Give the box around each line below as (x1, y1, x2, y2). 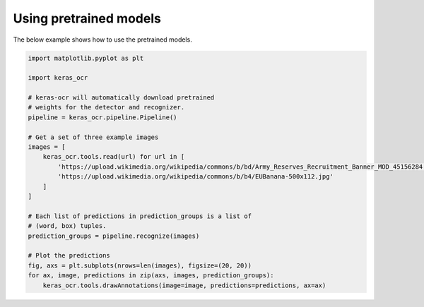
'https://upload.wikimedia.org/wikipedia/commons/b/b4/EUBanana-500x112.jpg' (57, 173, 334, 181)
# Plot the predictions (28, 251, 111, 260)
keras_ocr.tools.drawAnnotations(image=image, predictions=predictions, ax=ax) (42, 281, 326, 289)
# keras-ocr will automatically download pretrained (28, 94, 215, 102)
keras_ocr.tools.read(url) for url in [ (42, 152, 185, 161)
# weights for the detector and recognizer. (28, 103, 185, 112)
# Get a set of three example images (28, 133, 159, 141)
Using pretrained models (13, 11, 162, 26)
